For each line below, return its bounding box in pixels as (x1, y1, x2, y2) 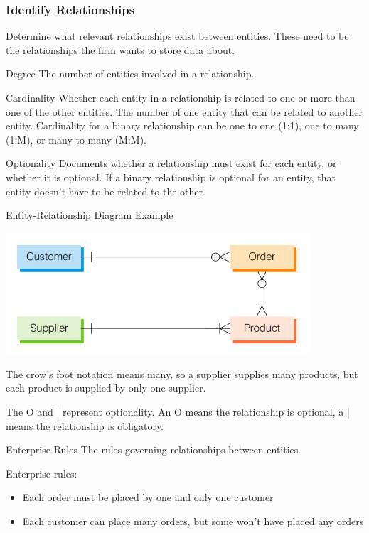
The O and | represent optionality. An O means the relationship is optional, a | (6, 404, 350, 419)
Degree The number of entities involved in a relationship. (6, 66, 255, 81)
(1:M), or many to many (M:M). (6, 131, 147, 146)
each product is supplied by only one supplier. (6, 380, 206, 395)
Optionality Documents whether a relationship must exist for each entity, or (6, 156, 337, 171)
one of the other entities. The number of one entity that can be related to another (6, 104, 363, 119)
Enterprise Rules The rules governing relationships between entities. (6, 442, 301, 457)
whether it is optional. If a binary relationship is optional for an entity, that (6, 169, 336, 184)
